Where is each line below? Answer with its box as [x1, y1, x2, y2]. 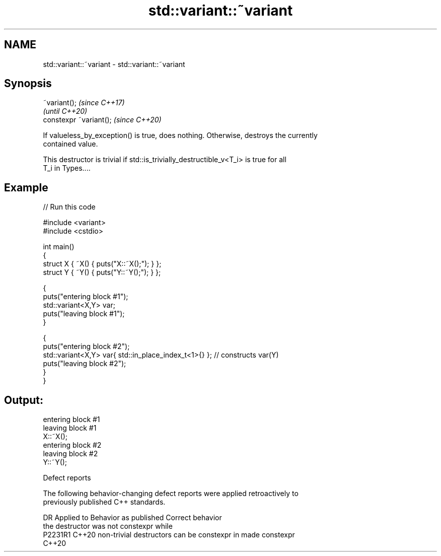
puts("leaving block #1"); [43, 309, 125, 318]
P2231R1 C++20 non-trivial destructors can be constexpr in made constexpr [43, 530, 295, 539]
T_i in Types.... [43, 164, 91, 173]
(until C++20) [43, 107, 88, 116]
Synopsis [4, 77, 52, 90]
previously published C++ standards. [43, 498, 166, 507]
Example [4, 181, 48, 194]
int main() [43, 242, 75, 251]
